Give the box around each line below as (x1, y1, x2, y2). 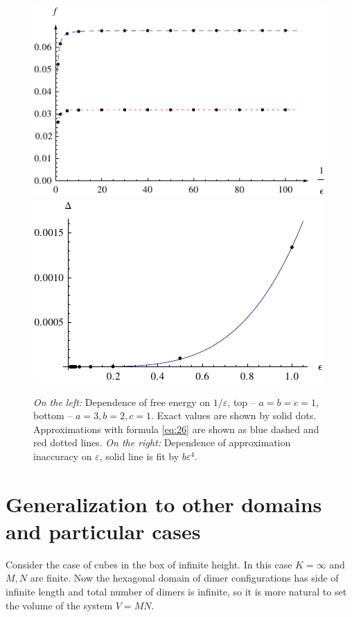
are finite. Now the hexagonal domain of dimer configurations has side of (30, 570, 339, 585)
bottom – (33, 408, 73, 423)
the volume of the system (6, 598, 113, 612)
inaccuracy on (33, 448, 92, 463)
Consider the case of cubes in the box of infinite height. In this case (6, 557, 292, 571)
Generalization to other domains (6, 489, 322, 518)
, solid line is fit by (99, 448, 179, 463)
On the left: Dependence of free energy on (33, 394, 211, 409)
